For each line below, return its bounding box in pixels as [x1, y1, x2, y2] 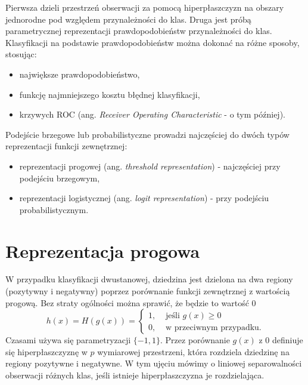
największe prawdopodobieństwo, [19, 67, 140, 80]
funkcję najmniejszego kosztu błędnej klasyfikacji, [19, 88, 200, 100]
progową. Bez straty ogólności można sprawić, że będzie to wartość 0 [5, 296, 256, 309]
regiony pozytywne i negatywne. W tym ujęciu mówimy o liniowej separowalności [5, 357, 302, 369]
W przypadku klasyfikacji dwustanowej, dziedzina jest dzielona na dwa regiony [5, 273, 293, 285]
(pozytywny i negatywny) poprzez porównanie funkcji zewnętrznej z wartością [5, 285, 290, 297]
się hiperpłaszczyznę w [5, 345, 88, 358]
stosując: [5, 48, 37, 60]
